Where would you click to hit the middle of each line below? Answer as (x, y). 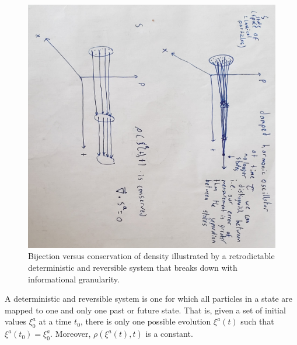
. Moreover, (71, 334)
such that (257, 321)
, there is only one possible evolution (146, 321)
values (16, 321)
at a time (55, 321)
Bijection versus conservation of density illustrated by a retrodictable (151, 256)
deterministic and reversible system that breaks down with (133, 267)
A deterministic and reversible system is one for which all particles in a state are (149, 299)
